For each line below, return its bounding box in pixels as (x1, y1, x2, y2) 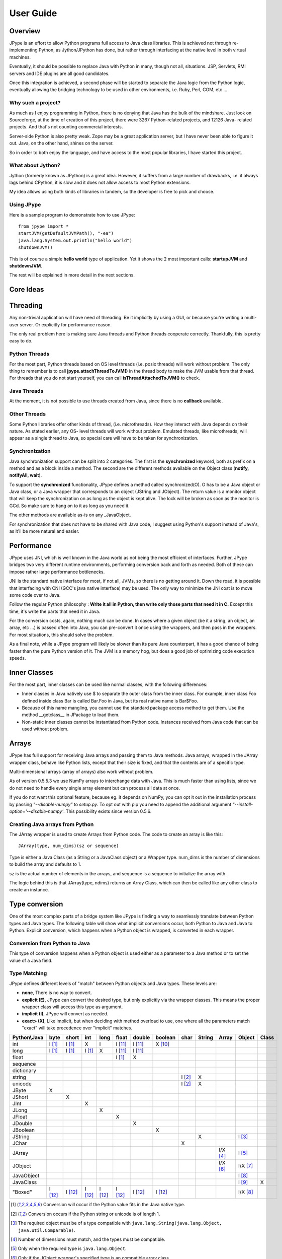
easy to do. (9, 338, 33, 344)
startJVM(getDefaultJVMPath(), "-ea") (18, 231, 114, 236)
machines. (9, 54, 31, 60)
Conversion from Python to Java (9, 940, 90, 947)
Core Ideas (9, 285, 44, 294)
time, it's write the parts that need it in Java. (9, 608, 101, 614)
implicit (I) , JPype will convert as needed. (22, 1011, 109, 1017)
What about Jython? (9, 162, 60, 169)
